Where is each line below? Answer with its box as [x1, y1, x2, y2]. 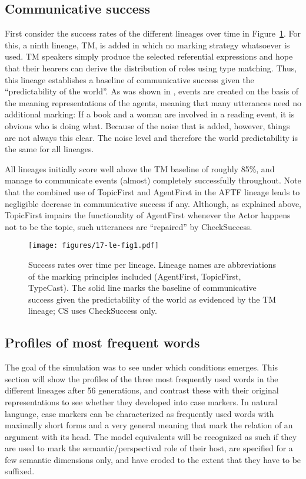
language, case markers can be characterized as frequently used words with [5, 407, 274, 419]
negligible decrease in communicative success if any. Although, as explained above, [5, 197, 302, 209]
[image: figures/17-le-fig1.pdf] [28, 241, 159, 250]
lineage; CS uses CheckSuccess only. [28, 304, 157, 317]
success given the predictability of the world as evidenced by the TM [28, 293, 277, 305]
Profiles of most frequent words [5, 333, 200, 352]
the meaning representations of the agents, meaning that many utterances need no [5, 96, 302, 109]
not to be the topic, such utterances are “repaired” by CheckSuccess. [5, 220, 252, 232]
